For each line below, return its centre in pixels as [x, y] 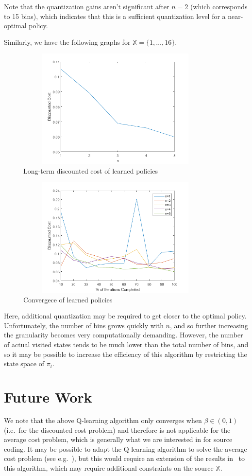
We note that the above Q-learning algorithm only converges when [103, 420]
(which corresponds [219, 6]
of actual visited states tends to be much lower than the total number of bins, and [126, 344]
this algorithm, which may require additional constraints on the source [109, 467]
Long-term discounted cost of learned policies [91, 170]
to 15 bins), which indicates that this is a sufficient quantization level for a [115, 16]
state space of [24, 363]
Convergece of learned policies [68, 299]
